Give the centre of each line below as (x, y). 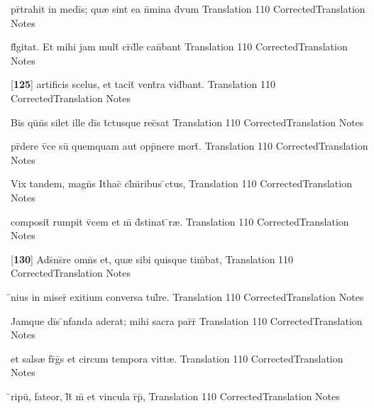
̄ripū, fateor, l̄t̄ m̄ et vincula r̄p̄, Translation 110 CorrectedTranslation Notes (175, 396)
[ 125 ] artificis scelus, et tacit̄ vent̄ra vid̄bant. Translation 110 (143, 84)
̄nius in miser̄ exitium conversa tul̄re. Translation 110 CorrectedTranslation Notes (187, 296)
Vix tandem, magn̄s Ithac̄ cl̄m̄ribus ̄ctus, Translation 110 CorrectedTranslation (181, 183)
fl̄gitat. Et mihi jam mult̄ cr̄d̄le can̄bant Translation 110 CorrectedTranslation (179, 46)
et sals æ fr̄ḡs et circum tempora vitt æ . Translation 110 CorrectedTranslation (177, 358)
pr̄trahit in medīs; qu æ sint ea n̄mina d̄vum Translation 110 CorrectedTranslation (188, 9)
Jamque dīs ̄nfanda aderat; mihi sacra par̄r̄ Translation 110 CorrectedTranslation (187, 320)
